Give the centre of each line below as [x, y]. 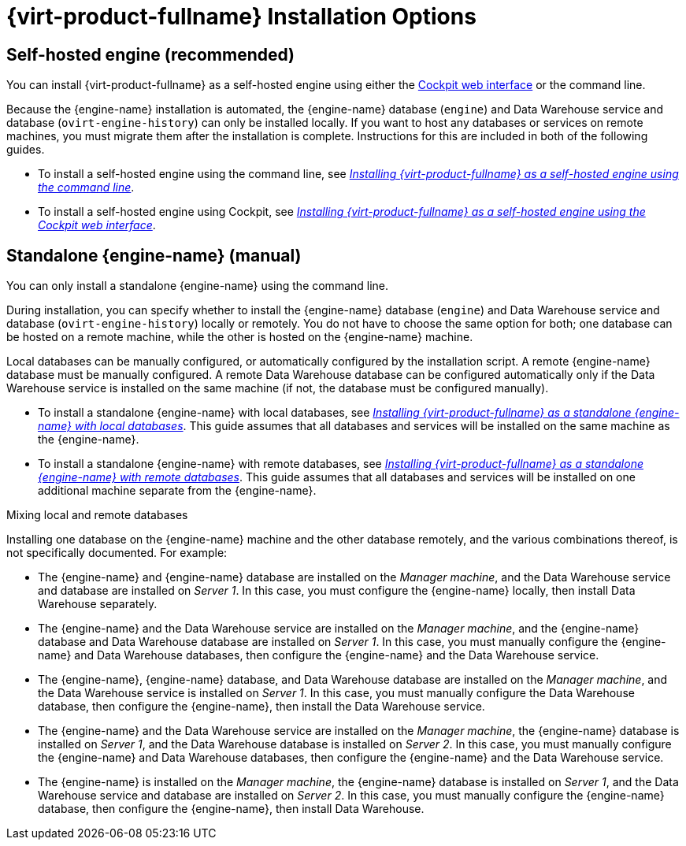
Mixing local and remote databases [97, 515]
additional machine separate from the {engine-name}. [177, 491]
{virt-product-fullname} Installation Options [241, 17]
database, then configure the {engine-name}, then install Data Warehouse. [231, 809]
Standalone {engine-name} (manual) [154, 255]
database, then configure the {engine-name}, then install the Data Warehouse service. [261, 707]
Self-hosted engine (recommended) [150, 54]
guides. [26, 150]
